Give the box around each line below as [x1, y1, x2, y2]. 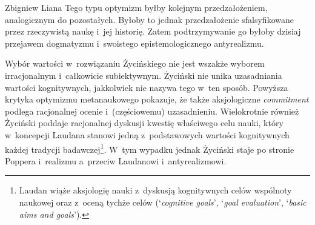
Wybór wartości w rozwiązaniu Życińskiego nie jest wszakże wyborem [5, 57, 265, 70]
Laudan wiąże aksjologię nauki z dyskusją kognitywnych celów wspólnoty [19, 184, 292, 196]
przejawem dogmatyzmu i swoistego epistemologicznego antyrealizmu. [5, 36, 264, 49]
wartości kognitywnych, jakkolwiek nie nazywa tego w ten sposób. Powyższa [5, 81, 288, 93]
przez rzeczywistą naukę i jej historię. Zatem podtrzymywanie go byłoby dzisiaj [5, 25, 301, 38]
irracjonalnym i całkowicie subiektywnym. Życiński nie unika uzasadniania [5, 69, 282, 81]
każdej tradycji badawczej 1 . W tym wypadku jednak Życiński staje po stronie [5, 141, 294, 155]
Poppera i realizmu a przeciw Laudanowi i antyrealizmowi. [5, 154, 227, 167]
